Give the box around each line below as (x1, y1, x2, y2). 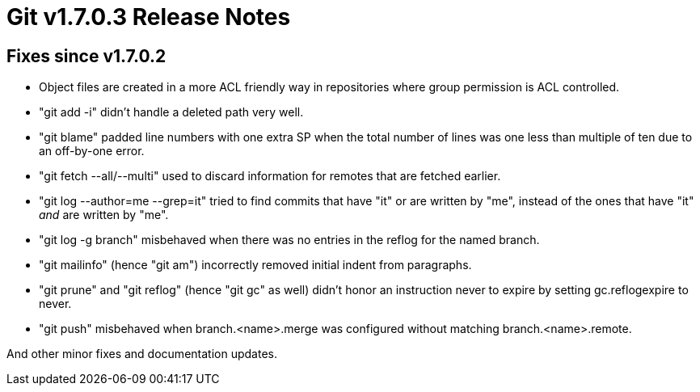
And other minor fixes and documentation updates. (6, 347, 277, 361)
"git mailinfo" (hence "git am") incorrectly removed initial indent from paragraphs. (39, 258, 472, 272)
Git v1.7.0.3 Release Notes (6, 3, 291, 31)
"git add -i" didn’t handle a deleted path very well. (39, 105, 304, 120)
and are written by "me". (39, 208, 169, 222)
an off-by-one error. (39, 144, 145, 158)
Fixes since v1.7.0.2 (6, 45, 167, 66)
